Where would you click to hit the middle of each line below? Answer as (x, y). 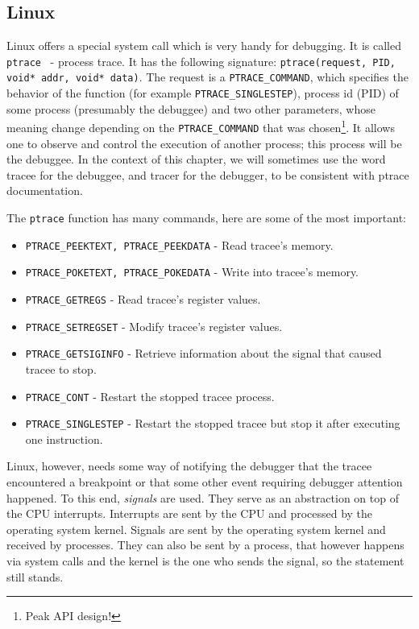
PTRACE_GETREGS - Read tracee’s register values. (143, 299)
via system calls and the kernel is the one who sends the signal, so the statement (205, 561)
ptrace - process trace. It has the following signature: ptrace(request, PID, (201, 61)
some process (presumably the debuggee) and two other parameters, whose (191, 108)
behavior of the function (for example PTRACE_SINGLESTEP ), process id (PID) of (203, 93)
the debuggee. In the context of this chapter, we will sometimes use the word (196, 159)
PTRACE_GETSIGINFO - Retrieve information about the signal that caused (203, 353)
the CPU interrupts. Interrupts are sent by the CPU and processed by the (190, 513)
